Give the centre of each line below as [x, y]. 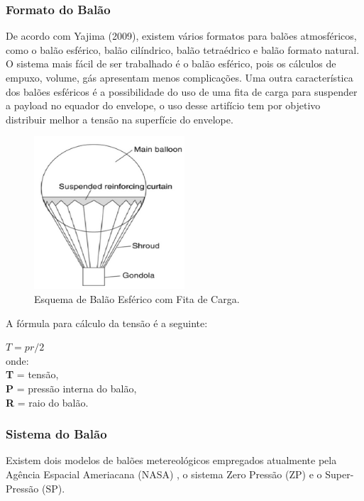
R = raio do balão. [47, 402]
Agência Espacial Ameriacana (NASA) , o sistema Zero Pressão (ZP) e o [164, 474]
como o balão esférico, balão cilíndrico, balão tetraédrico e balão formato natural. [183, 49]
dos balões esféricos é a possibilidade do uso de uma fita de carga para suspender [182, 91]
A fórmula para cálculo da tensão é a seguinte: [107, 323]
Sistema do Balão [56, 434]
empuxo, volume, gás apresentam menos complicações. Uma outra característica [180, 77]
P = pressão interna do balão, [71, 389]
